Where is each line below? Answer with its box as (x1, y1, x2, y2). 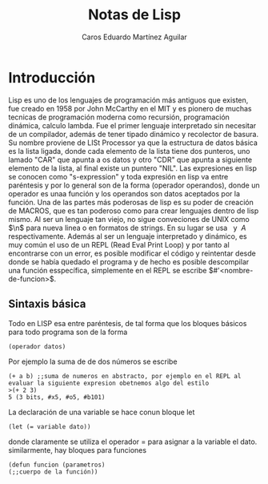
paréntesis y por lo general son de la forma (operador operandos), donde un (8, 180, 260, 190)
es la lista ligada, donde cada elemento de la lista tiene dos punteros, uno (8, 146, 250, 155)
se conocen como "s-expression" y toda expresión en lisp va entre (8, 171, 229, 181)
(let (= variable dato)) (8, 422, 91, 430)
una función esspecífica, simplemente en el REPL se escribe (8, 265, 207, 275)
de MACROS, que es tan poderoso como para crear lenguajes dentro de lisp (8, 206, 259, 216)
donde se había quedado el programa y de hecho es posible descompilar (8, 256, 250, 266)
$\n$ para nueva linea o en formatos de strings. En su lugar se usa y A (8, 223, 246, 232)
